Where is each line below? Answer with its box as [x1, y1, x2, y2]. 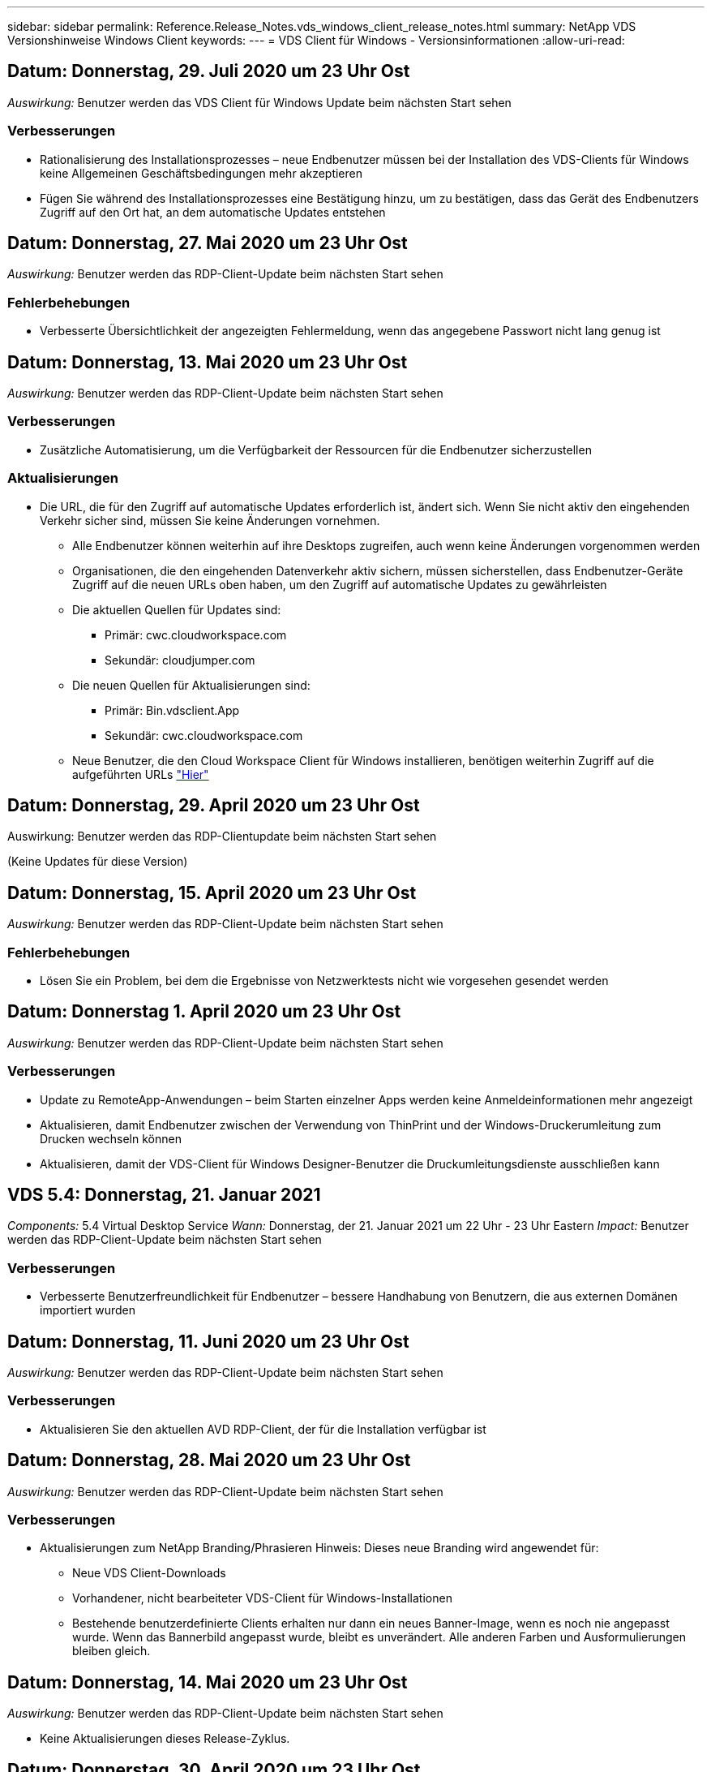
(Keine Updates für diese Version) [7, 854, 188, 869]
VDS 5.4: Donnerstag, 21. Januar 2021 [7, 1184, 321, 1205]
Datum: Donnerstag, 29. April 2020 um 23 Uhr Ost [7, 794, 420, 815]
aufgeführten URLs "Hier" [72, 767, 209, 781]
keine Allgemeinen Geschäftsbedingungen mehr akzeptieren [40, 166, 362, 180]
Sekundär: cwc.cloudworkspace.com [105, 728, 303, 742]
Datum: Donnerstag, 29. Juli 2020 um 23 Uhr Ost [7, 61, 410, 82]
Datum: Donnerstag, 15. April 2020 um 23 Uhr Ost [7, 882, 417, 903]
